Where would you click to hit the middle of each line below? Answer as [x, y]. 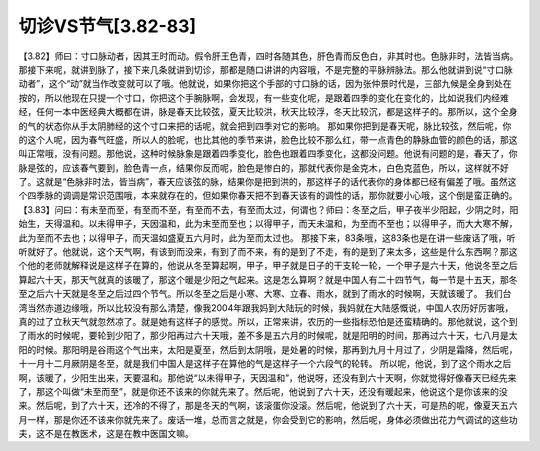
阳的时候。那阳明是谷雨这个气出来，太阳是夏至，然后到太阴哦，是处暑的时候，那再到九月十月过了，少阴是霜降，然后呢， [268, 349]
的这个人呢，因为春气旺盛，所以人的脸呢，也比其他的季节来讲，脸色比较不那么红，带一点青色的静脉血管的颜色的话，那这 [268, 139]
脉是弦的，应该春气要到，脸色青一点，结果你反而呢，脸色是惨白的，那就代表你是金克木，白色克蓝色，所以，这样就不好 [263, 167]
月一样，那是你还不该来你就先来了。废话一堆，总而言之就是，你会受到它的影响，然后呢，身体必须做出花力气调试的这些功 [268, 419]
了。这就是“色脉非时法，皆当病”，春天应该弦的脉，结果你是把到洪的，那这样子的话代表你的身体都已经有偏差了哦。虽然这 [267, 182]
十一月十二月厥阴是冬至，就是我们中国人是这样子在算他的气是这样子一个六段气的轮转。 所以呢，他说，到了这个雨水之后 [265, 364]
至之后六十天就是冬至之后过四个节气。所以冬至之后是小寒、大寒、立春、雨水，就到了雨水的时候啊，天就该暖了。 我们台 [265, 294]
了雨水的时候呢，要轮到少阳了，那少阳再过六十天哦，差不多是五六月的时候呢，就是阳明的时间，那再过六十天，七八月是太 [268, 336]
